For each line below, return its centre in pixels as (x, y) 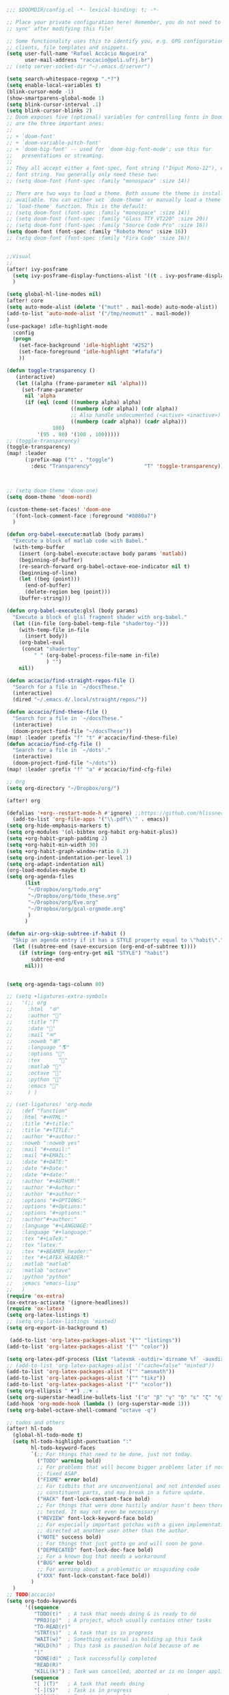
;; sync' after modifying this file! (60, 28)
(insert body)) (46, 636)
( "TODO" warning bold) (69, 1461)
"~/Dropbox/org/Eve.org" (63, 902)
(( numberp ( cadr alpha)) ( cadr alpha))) (129, 421)
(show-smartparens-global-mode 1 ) (56, 98)
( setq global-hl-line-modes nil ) (54, 294)
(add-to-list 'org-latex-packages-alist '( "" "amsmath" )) (91, 1372)
